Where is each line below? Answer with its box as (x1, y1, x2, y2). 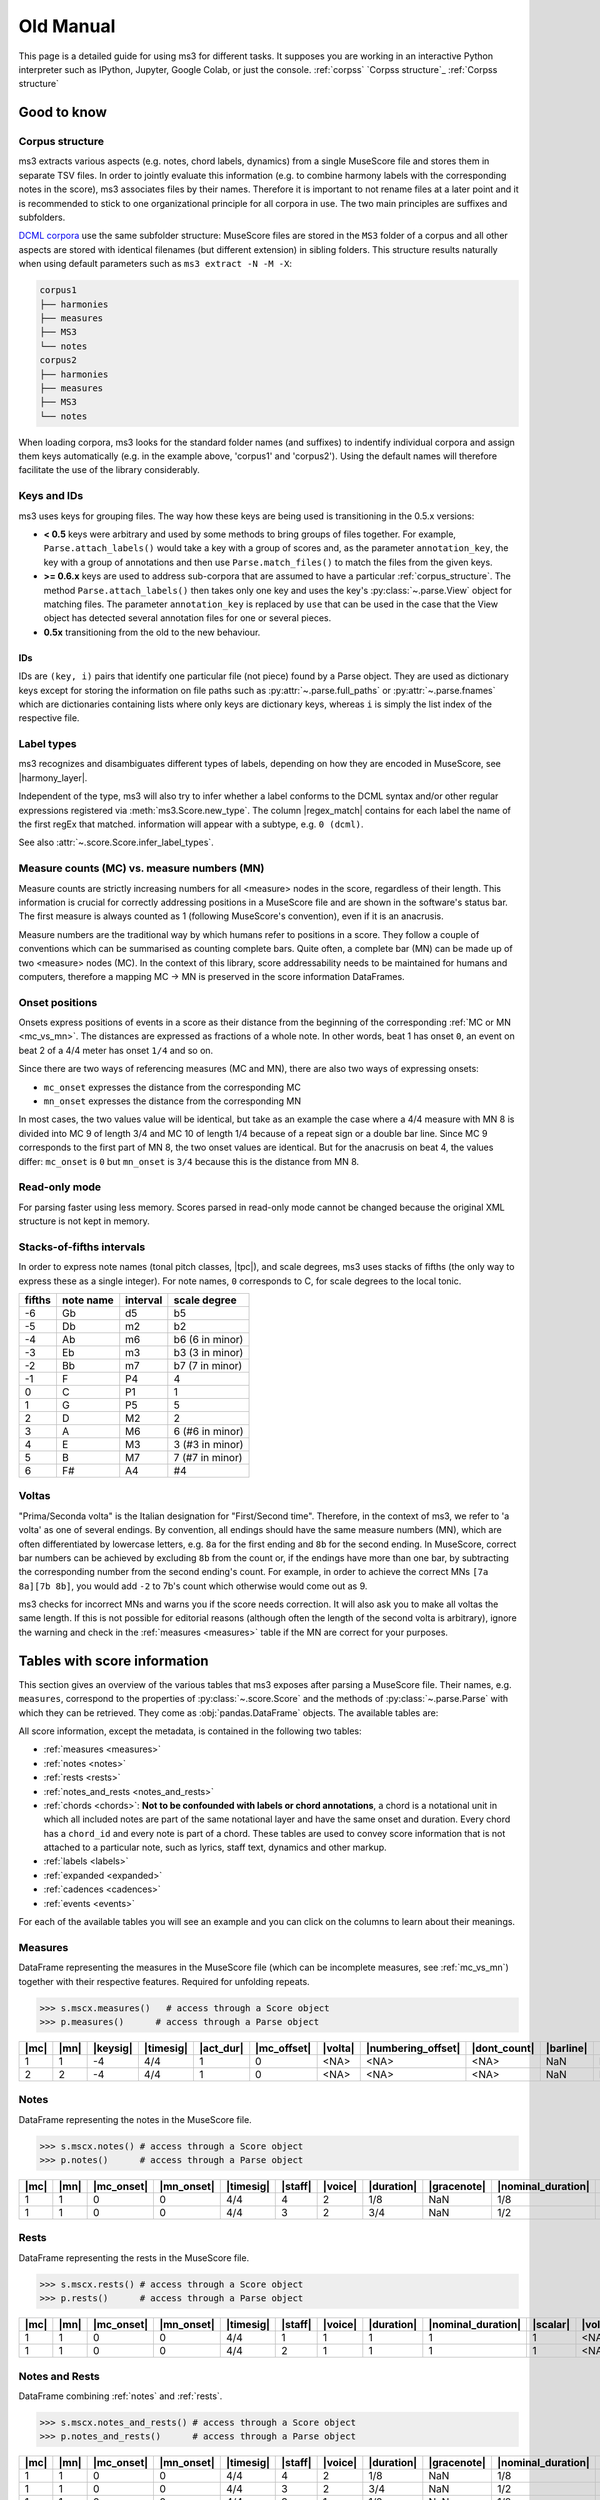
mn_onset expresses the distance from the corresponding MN (43, 1095, 302, 1107)
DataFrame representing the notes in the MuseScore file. (18, 2113, 252, 2125)
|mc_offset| (255, 2041, 312, 2055)
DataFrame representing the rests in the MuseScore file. (18, 2251, 250, 2264)
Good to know (18, 104, 107, 121)
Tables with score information (18, 1652, 209, 1669)
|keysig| (93, 2041, 134, 2055)
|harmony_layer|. (18, 771, 88, 784)
